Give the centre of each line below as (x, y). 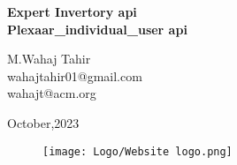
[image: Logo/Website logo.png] (138, 151)
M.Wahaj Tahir (49, 59)
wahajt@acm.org (52, 93)
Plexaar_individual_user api (97, 29)
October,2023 (43, 122)
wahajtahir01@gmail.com (75, 75)
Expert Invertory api (72, 11)
